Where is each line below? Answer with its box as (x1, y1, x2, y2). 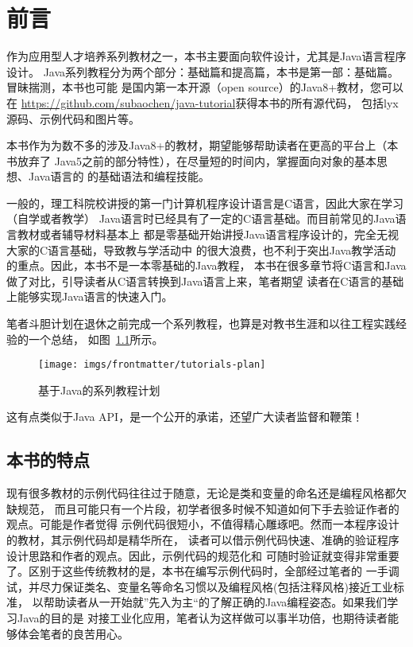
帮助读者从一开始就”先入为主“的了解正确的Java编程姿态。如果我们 (43, 594, 388, 610)
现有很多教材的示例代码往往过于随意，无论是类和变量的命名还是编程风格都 (6, 485, 396, 501)
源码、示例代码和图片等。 (6, 110, 140, 127)
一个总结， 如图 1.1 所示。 (28, 330, 164, 347)
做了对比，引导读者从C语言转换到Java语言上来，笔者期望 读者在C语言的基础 (6, 272, 404, 289)
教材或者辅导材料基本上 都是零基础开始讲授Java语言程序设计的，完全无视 (17, 226, 399, 243)
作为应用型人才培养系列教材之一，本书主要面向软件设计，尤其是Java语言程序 (6, 48, 407, 64)
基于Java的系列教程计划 (38, 381, 160, 398)
